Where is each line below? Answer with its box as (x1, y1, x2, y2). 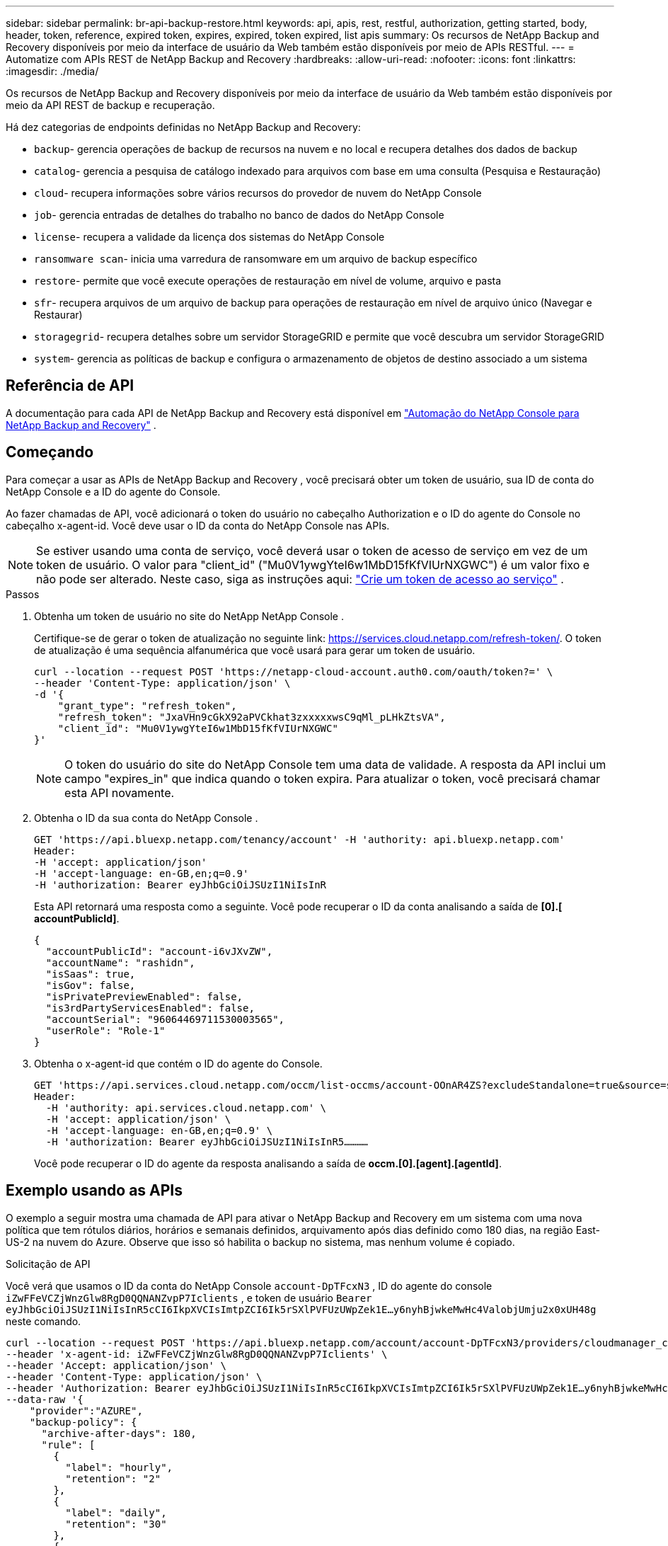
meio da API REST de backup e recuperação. (6, 99, 215, 111)
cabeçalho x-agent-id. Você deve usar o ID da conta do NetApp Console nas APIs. (6, 519, 390, 532)
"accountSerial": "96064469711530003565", (45, 1013, 285, 1025)
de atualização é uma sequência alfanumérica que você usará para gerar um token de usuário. (34, 643, 476, 656)
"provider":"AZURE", (29, 1404, 143, 1416)
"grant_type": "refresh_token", (57, 699, 237, 711)
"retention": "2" (65, 1472, 161, 1484)
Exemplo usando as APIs (6, 1181, 183, 1200)
